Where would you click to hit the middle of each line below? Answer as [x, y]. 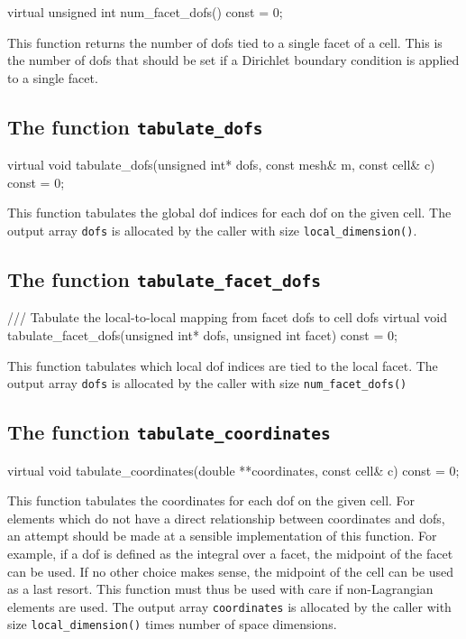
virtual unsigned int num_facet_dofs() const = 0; [145, 12]
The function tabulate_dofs [135, 126]
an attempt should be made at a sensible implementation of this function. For [222, 536]
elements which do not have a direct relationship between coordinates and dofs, [226, 518]
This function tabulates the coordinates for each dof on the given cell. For [211, 500]
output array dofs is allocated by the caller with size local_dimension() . [212, 230]
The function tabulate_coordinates [169, 432]
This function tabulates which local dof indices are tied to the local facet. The [223, 365]
